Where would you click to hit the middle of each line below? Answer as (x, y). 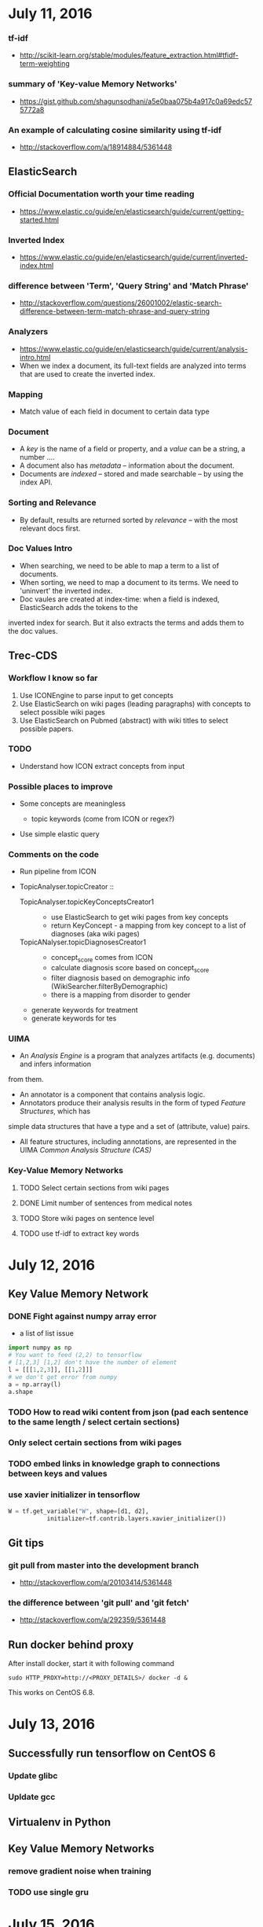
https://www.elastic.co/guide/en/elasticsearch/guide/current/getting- (132, 211)
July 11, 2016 (50, 14)
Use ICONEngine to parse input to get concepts (97, 695)
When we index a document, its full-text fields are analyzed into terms (133, 366)
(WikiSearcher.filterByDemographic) (110, 987)
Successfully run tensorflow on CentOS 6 (112, 1753)
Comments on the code (54, 855)
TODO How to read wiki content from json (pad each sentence (128, 1412)
